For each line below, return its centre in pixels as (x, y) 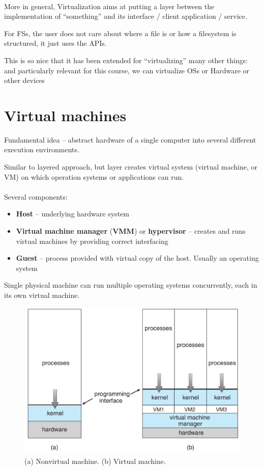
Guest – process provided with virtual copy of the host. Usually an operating (137, 258)
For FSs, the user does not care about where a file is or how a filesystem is (120, 33)
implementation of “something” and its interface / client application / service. (126, 16)
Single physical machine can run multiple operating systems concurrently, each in (131, 285)
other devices (24, 80)
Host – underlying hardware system (72, 214)
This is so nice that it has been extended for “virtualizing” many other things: (126, 60)
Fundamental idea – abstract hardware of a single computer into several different (130, 139)
